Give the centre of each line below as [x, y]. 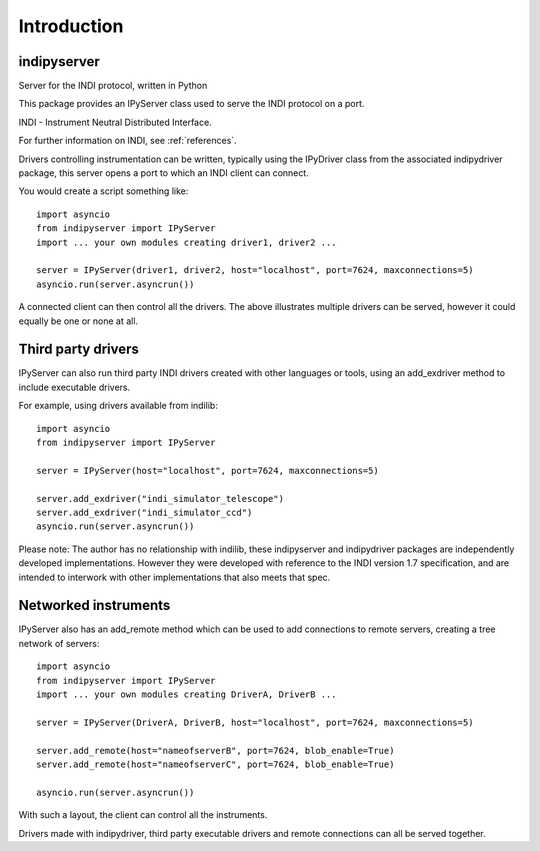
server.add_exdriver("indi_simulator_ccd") [144, 512]
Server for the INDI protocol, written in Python [113, 86]
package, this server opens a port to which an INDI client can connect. [163, 173]
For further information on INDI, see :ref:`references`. [127, 141]
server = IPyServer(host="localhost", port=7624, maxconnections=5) [207, 470]
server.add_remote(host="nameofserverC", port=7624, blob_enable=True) [215, 764]
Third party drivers [79, 349]
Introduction [71, 26]
